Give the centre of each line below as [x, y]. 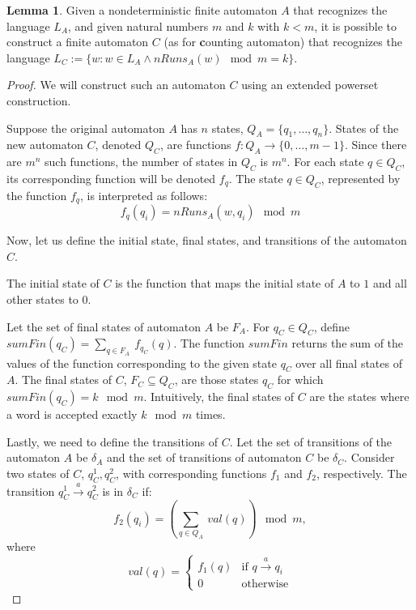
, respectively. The [361, 473]
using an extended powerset [310, 85]
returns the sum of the [348, 343]
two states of [38, 473]
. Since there [376, 145]
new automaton [45, 145]
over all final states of [349, 363]
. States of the [364, 128]
